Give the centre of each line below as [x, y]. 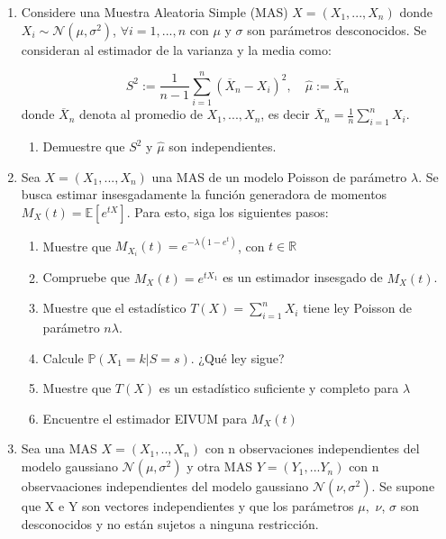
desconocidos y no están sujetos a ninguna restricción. [170, 523]
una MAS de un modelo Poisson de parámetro [279, 176]
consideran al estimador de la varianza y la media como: [176, 49]
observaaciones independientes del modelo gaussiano [165, 486]
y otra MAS [219, 466]
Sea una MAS [59, 448]
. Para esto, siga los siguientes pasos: [228, 211]
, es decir [285, 114]
